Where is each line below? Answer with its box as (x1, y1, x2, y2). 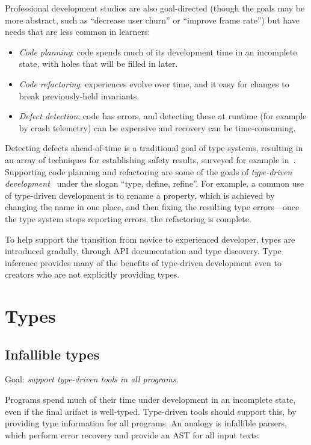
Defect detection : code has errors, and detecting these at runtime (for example (19, 110, 307, 122)
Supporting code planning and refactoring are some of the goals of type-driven (5, 165, 292, 178)
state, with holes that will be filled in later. (19, 57, 178, 70)
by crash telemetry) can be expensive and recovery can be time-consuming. (19, 121, 296, 134)
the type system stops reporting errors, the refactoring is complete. (5, 212, 251, 225)
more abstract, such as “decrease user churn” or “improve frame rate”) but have (5, 13, 300, 26)
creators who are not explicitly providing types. (5, 268, 180, 281)
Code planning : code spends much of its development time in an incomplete (19, 45, 297, 58)
